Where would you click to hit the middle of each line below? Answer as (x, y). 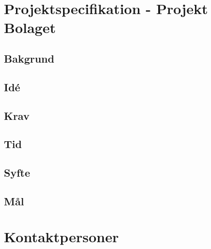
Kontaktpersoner (61, 237)
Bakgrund (29, 58)
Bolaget (30, 27)
